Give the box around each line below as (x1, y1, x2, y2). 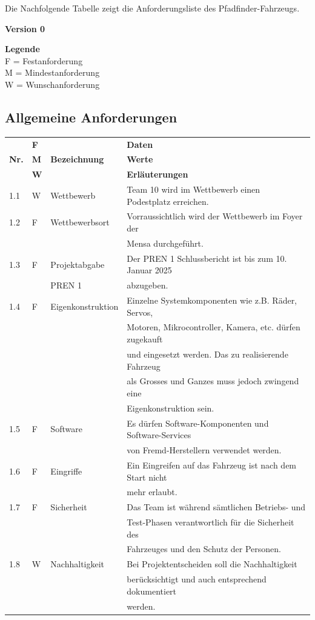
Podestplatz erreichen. (127, 195, 209, 207)
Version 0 (5, 22, 45, 35)
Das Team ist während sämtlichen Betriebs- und (127, 501, 306, 513)
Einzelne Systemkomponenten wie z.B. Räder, (127, 294, 297, 307)
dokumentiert (127, 584, 177, 597)
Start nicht (127, 470, 167, 483)
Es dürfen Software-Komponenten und (127, 416, 269, 429)
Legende (5, 42, 40, 55)
